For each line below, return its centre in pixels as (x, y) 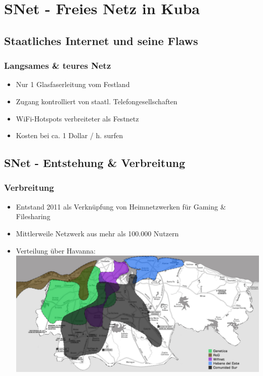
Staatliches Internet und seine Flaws (101, 40)
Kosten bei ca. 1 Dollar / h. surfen (70, 135)
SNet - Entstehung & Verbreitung (95, 163)
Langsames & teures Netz (58, 66)
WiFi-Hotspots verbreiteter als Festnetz (77, 118)
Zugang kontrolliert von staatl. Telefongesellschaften (97, 101)
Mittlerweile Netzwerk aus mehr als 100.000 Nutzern (97, 233)
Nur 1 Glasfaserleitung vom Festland (73, 84)
